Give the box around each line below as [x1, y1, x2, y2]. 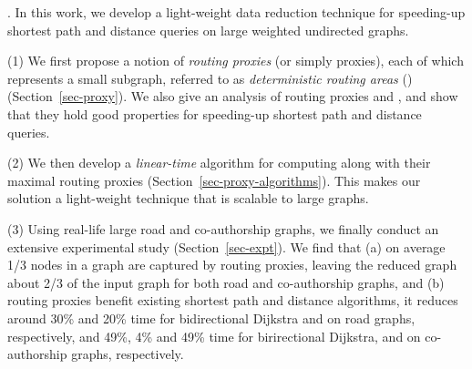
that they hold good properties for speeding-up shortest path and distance [7, 104, 422, 123]
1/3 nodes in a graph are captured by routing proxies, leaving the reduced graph [7, 255, 457, 274]
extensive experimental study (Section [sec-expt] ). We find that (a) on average [7, 237, 446, 256]
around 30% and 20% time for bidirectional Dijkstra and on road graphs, [7, 308, 416, 327]
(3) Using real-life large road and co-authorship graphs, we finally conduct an [7, 219, 439, 238]
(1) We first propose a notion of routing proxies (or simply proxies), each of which [7, 51, 464, 70]
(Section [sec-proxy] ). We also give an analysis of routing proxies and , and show [7, 87, 458, 106]
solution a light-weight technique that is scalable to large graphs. [7, 189, 369, 208]
